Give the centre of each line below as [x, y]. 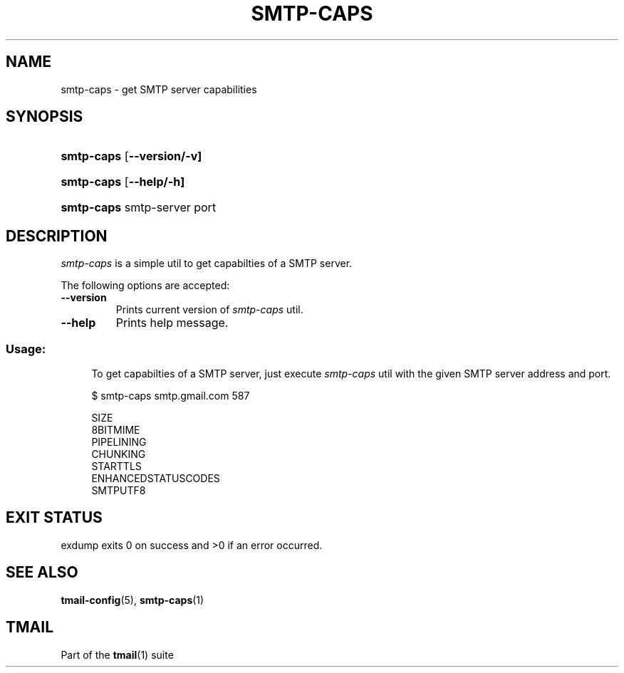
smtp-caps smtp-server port [139, 208]
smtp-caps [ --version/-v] [131, 156]
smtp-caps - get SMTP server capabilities [159, 89]
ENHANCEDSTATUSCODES [156, 479]
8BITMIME [116, 430]
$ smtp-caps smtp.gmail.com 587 [171, 396]
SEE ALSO [42, 573]
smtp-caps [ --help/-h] [123, 182]
